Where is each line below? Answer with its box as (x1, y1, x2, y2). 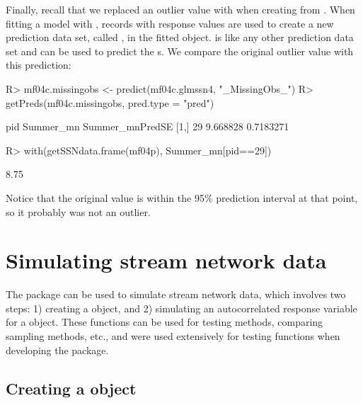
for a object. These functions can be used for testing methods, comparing (6, 314, 323, 329)
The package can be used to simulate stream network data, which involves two (6, 287, 346, 302)
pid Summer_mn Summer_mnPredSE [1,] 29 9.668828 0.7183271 (6, 119, 289, 134)
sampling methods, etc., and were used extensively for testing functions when (6, 329, 340, 344)
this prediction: (6, 57, 71, 72)
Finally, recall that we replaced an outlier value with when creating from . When (6, 2, 355, 16)
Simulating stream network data (6, 246, 327, 275)
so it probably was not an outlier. (6, 204, 151, 219)
